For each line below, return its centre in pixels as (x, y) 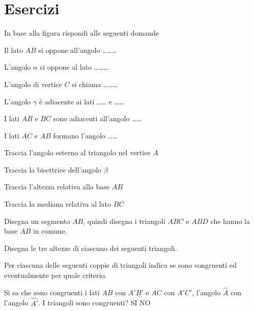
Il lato (13, 50)
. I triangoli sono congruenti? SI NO (94, 303)
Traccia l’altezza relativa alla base (57, 187)
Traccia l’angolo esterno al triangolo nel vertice (77, 152)
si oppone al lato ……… (74, 67)
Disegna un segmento (37, 221)
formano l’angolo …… (85, 135)
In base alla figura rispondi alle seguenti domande (82, 33)
